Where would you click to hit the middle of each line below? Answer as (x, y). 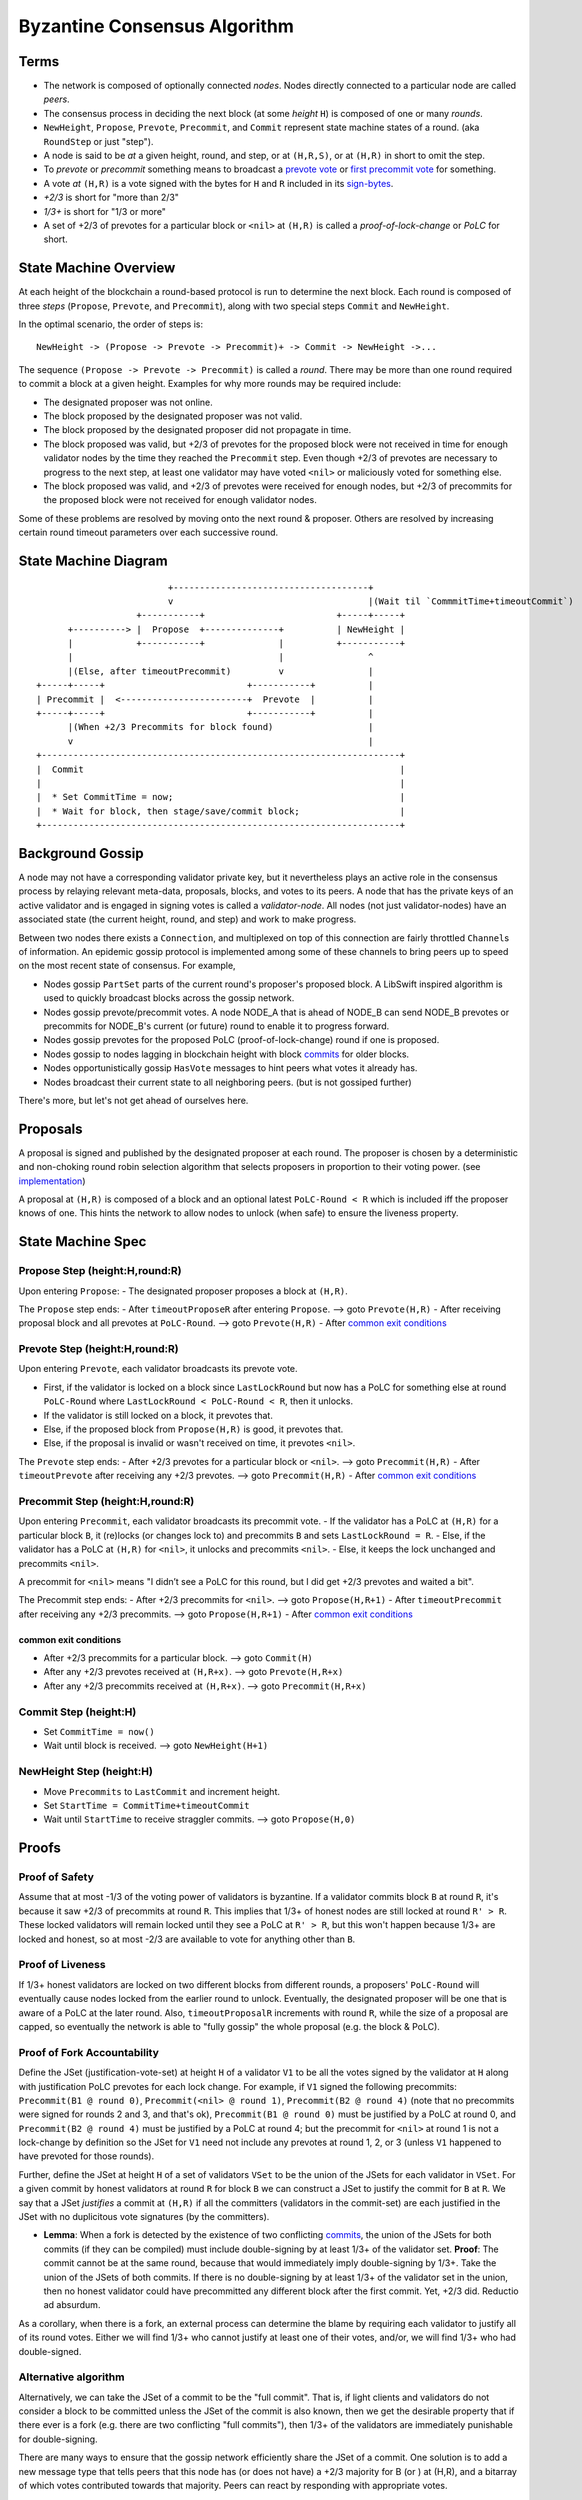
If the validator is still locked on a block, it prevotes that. (158, 1415)
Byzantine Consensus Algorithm (156, 26)
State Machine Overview (97, 268)
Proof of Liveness (62, 1965)
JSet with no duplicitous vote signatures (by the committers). (144, 2217)
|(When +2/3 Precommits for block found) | (220, 727)
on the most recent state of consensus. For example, (127, 966)
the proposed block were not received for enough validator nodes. (180, 500)
